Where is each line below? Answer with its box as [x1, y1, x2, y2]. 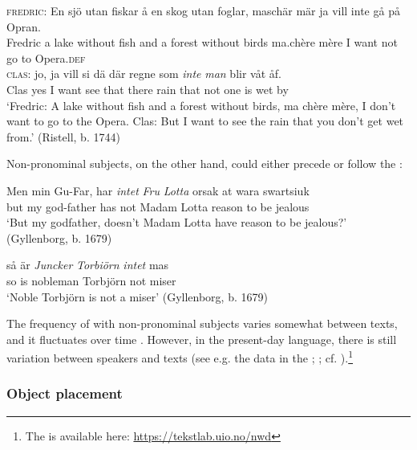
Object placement [6, 383, 123, 403]
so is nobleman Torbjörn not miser [6, 272, 176, 288]
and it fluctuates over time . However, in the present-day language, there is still [6, 330, 397, 347]
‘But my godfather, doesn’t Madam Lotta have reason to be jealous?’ [6, 214, 347, 231]
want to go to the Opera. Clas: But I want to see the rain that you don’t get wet [6, 112, 404, 129]
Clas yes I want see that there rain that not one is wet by [6, 80, 289, 97]
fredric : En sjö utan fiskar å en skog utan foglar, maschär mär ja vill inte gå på [6, 2, 400, 18]
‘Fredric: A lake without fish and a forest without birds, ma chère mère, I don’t [6, 96, 396, 113]
